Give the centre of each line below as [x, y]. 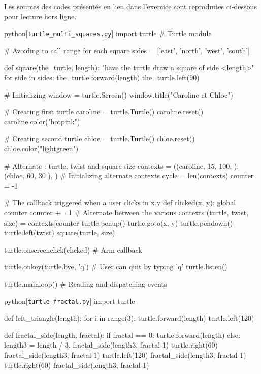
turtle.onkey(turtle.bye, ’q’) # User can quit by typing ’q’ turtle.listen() [116, 267]
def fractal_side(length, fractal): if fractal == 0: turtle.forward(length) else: [122, 335]
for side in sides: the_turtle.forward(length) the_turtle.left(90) [102, 77]
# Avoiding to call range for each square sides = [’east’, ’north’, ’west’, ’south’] [127, 50]
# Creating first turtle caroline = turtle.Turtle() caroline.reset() [104, 112]
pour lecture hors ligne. [40, 16]
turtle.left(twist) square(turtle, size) [60, 232]
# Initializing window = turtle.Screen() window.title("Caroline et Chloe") [119, 94]
